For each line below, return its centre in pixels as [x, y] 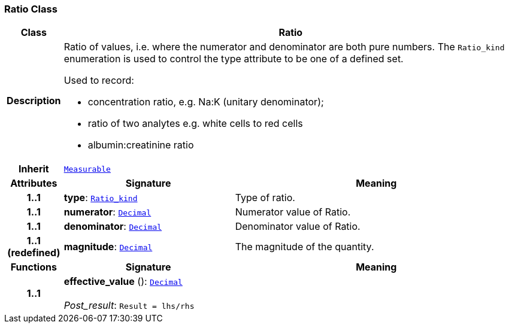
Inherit [34, 169]
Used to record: [99, 81]
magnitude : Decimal [108, 247]
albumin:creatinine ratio [141, 145]
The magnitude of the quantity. [305, 247]
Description [34, 101]
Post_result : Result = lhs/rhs [129, 306]
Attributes [34, 183]
